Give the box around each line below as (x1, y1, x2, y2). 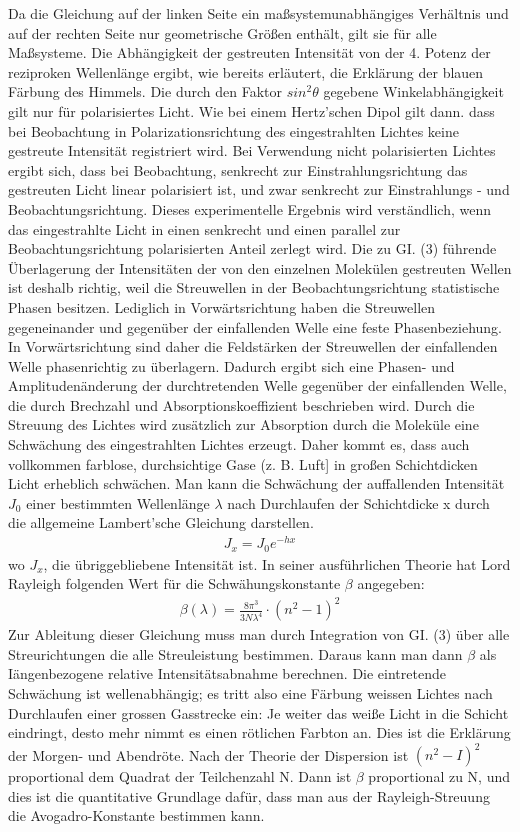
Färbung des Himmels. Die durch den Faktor (8, 81, 282, 102)
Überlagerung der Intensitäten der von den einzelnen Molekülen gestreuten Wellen (8, 257, 512, 278)
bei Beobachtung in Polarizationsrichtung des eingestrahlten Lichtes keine (8, 120, 459, 141)
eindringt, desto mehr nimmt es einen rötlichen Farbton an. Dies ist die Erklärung (8, 722, 511, 743)
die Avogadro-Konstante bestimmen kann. (8, 805, 265, 826)
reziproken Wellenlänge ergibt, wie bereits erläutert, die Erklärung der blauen (8, 61, 484, 82)
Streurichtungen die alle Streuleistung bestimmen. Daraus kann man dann (8, 643, 463, 664)
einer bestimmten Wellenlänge (26, 492, 210, 513)
